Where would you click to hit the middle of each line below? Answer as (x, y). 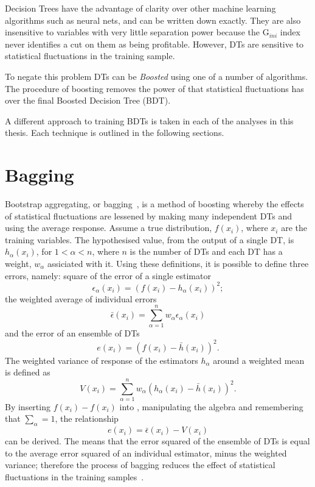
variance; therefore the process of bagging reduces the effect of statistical (140, 465)
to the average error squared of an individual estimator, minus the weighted (146, 453)
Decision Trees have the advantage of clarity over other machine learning (140, 8)
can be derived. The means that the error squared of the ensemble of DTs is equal (157, 441)
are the (294, 228)
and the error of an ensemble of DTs (72, 333)
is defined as (28, 372)
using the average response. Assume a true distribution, (109, 228)
